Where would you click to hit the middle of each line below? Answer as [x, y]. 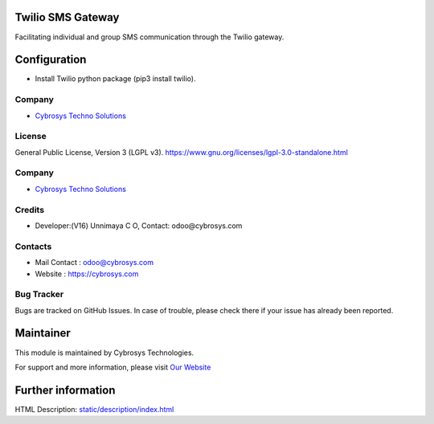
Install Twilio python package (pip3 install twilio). [115, 79]
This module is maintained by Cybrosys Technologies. [104, 353]
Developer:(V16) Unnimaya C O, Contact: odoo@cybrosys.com [139, 226]
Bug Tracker [39, 295]
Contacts [33, 247]
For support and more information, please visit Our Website [113, 367]
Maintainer [43, 333]
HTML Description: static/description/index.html [94, 409]
